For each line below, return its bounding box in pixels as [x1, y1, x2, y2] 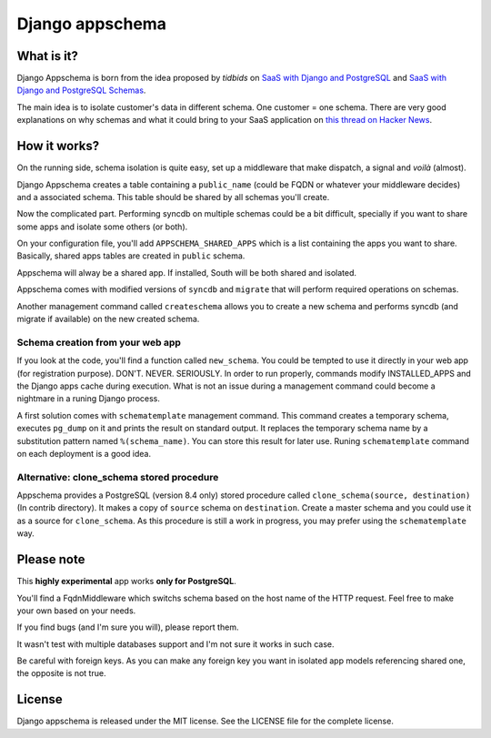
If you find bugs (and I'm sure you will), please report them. [16, 622, 239, 632]
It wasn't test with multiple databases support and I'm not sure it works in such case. [16, 638, 335, 650]
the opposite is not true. [16, 668, 106, 679]
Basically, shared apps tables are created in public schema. [16, 250, 245, 261]
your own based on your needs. [16, 605, 136, 616]
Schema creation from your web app [16, 336, 182, 349]
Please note [16, 551, 85, 568]
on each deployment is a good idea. [16, 448, 152, 459]
